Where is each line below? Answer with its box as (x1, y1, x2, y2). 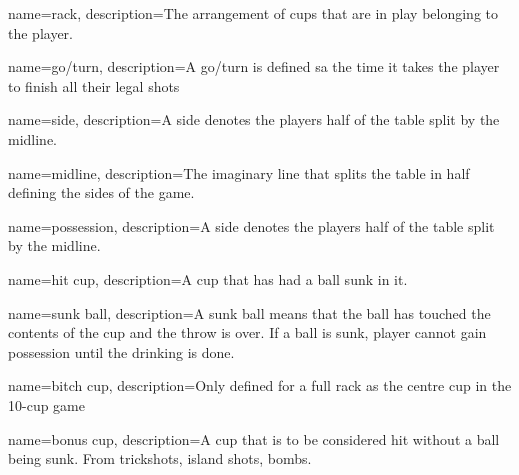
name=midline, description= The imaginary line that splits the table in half (8, 162, 470, 183)
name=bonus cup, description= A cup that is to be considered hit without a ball (8, 428, 500, 449)
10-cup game (8, 394, 85, 415)
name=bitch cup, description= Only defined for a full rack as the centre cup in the (8, 375, 512, 396)
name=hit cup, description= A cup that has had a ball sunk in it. (8, 268, 408, 289)
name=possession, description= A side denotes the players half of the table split (8, 215, 495, 236)
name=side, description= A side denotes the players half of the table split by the (8, 109, 500, 130)
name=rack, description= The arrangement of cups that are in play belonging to (8, 3, 498, 23)
